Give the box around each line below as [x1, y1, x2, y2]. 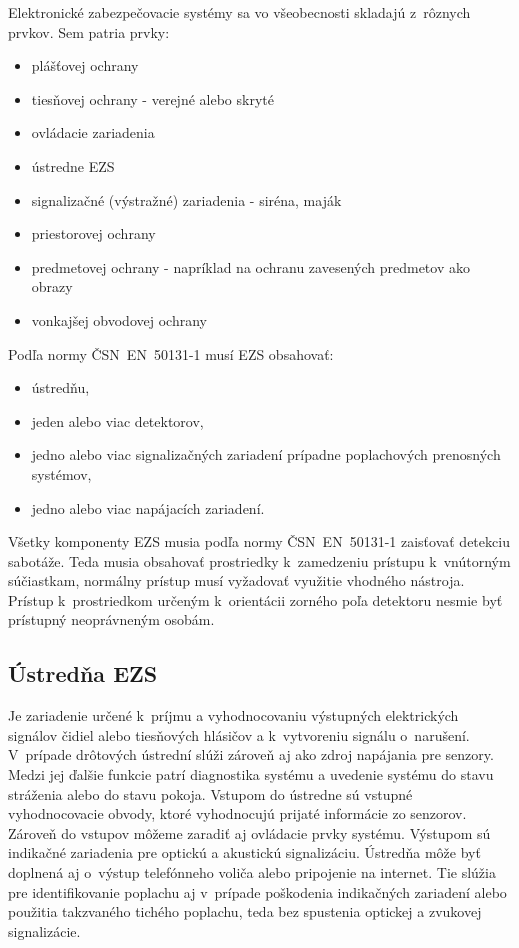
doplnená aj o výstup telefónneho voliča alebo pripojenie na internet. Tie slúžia [8, 862, 496, 883]
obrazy [31, 276, 73, 297]
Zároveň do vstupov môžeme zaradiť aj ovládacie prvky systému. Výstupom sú [8, 822, 491, 843]
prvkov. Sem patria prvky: [8, 21, 170, 42]
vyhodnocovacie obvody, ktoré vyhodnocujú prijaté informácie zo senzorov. [8, 803, 467, 824]
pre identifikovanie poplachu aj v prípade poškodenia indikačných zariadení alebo [8, 881, 507, 902]
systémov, [31, 463, 92, 484]
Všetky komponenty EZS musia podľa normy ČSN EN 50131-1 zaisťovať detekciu [8, 531, 510, 552]
